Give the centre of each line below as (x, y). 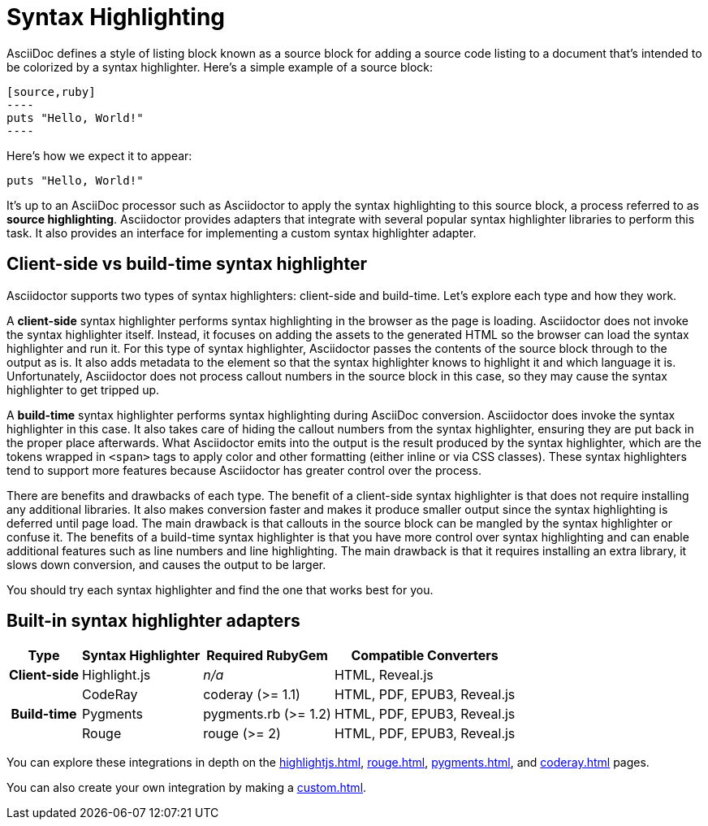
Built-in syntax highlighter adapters (153, 621)
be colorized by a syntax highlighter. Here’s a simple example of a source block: (220, 67)
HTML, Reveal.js (384, 675)
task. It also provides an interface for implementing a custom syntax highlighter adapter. (242, 233)
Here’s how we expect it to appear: (99, 155)
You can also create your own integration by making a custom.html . (187, 788)
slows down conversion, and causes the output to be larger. (166, 564)
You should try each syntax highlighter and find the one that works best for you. (220, 589)
